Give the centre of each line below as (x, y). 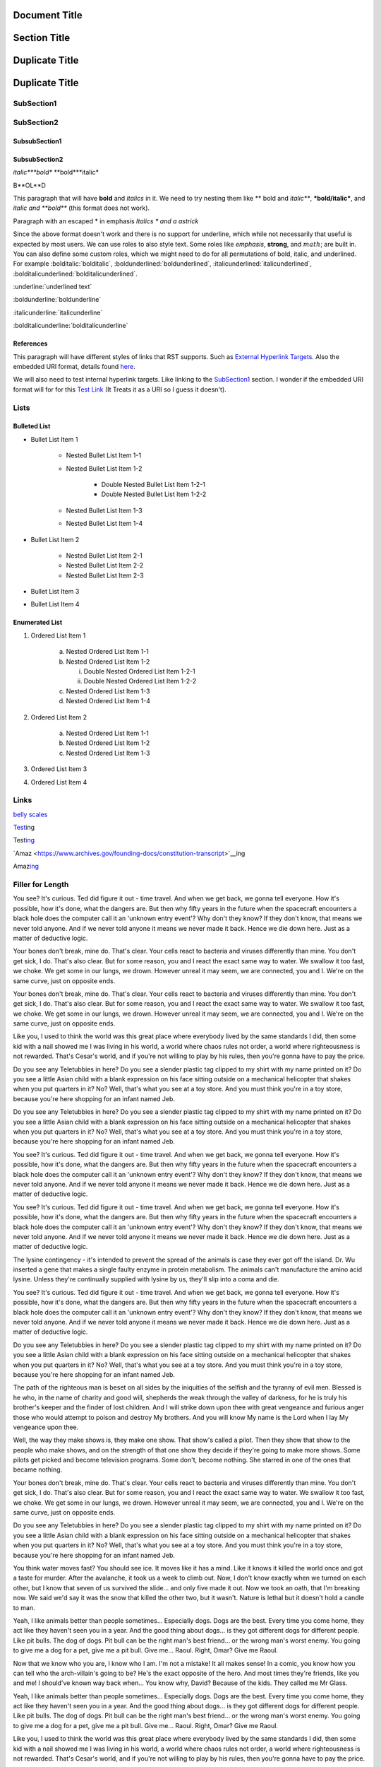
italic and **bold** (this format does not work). (81, 208)
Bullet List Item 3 (55, 592)
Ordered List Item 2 (59, 717)
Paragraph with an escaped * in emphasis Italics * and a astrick (106, 221)
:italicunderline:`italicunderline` (58, 312)
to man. (24, 1607)
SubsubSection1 (37, 141)
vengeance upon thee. (46, 1427)
